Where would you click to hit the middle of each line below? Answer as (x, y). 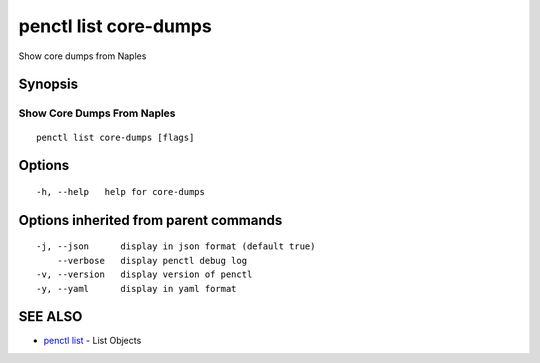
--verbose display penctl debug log (152, 260)
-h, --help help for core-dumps (120, 191)
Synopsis (48, 84)
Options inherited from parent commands (150, 220)
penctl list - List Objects (92, 341)
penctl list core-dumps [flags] (115, 137)
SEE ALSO (50, 316)
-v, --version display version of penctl (144, 274)
